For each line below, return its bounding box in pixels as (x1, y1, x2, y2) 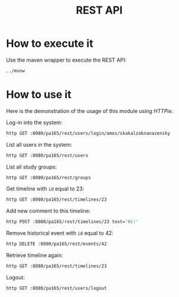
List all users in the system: (6, 141, 73, 148)
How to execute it (6, 37, 93, 50)
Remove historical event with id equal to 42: (6, 230, 114, 237)
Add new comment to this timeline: (6, 208, 91, 215)
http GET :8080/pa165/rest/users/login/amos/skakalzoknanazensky (6, 130, 170, 136)
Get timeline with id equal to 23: (6, 185, 84, 192)
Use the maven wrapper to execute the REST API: (6, 56, 127, 63)
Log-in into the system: (6, 119, 63, 126)
